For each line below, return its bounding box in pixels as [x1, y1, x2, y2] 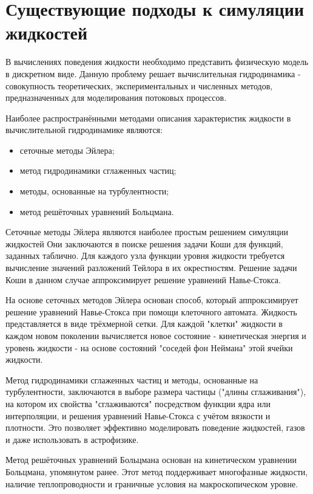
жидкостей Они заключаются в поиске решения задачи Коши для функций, [5, 237, 283, 250]
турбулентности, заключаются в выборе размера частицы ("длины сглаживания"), [5, 385, 306, 398]
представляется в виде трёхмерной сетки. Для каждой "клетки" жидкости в [5, 317, 283, 330]
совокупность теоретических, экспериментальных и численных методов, [5, 79, 273, 92]
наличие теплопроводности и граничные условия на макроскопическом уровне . [5, 477, 298, 490]
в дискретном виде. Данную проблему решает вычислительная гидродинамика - [5, 67, 301, 80]
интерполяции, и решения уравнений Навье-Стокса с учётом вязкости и [5, 409, 271, 422]
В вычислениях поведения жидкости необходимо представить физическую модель [5, 55, 309, 68]
